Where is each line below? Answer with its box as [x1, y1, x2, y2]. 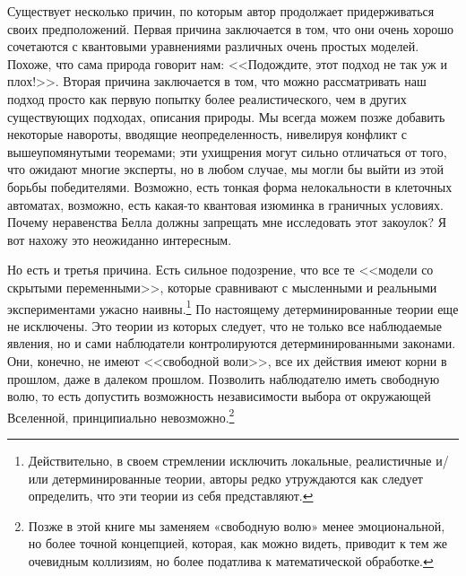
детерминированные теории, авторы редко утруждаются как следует [52, 468, 423, 487]
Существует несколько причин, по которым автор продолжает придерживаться [7, 2, 435, 20]
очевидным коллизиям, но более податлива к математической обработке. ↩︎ [28, 551, 434, 570]
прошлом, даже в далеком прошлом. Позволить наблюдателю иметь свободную [7, 369, 440, 388]
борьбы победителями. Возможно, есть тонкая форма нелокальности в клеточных [7, 177, 453, 196]
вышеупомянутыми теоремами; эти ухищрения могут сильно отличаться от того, [7, 142, 447, 161]
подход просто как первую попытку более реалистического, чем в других [7, 89, 407, 108]
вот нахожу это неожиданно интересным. [7, 230, 232, 249]
